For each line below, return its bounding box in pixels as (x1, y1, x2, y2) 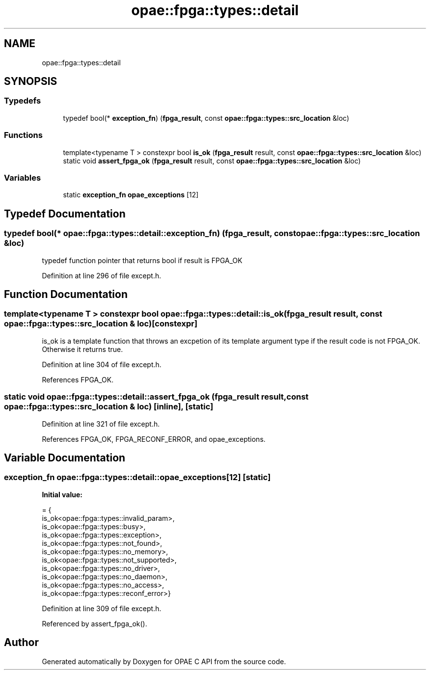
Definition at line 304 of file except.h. (42, 360, 161, 369)
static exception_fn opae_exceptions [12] (63, 190, 199, 199)
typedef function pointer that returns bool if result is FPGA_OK (42, 256, 242, 265)
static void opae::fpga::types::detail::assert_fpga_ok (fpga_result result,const (4, 392, 309, 402)
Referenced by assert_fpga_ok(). (42, 619, 147, 628)
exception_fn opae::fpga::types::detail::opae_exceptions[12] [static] (4, 472, 271, 483)
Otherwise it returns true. (42, 345, 123, 353)
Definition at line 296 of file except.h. (42, 271, 161, 280)
